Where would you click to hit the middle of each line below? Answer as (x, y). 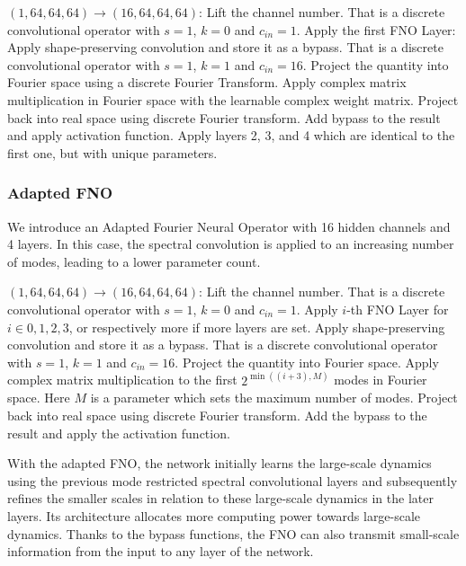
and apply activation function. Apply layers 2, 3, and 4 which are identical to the (231, 135)
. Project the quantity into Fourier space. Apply (307, 362)
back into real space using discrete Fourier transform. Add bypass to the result (224, 117)
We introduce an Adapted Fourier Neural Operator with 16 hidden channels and (229, 226)
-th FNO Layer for (398, 309)
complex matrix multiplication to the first (122, 380)
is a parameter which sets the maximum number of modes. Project (274, 398)
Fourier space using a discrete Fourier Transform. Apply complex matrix (207, 82)
